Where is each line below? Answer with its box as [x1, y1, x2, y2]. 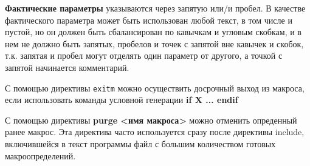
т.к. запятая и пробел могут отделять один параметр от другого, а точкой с [5, 49, 283, 62]
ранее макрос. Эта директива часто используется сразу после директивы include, [5, 125, 305, 138]
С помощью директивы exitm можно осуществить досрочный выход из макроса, [5, 81, 305, 94]
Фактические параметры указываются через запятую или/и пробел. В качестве [5, 2, 306, 14]
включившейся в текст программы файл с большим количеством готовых [5, 138, 276, 150]
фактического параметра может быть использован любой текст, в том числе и [5, 13, 292, 26]
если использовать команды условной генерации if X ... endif [5, 93, 238, 106]
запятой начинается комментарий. [5, 61, 129, 73]
